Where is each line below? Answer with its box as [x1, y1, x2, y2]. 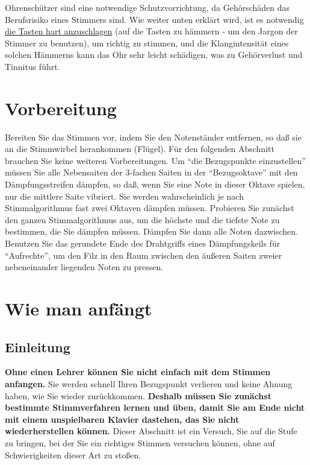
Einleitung [5, 337, 70, 356]
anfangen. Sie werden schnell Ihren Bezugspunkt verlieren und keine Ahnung [5, 377, 293, 390]
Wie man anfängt [5, 296, 152, 320]
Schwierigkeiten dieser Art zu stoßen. [5, 448, 141, 461]
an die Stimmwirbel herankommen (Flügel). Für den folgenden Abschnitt [5, 142, 274, 155]
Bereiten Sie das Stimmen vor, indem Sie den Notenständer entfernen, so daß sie [5, 130, 302, 143]
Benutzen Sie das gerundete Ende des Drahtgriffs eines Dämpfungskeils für [5, 237, 281, 250]
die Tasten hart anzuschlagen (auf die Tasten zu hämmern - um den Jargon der [5, 25, 298, 37]
